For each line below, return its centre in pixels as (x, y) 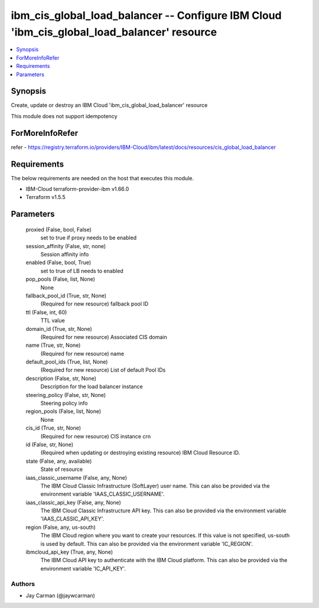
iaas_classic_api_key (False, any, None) (73, 502)
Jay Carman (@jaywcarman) (61, 595)
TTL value (53, 321)
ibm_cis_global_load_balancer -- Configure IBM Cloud (146, 15)
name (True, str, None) (53, 345)
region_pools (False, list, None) (64, 411)
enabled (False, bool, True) (58, 262)
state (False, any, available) (59, 461)
